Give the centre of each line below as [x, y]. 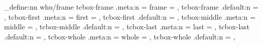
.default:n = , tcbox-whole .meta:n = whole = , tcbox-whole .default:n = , [120, 36]
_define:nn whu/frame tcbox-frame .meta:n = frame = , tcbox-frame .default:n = [131, 7]
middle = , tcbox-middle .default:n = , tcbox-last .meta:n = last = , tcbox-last [127, 27]
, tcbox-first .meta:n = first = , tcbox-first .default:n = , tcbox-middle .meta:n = [130, 16]
